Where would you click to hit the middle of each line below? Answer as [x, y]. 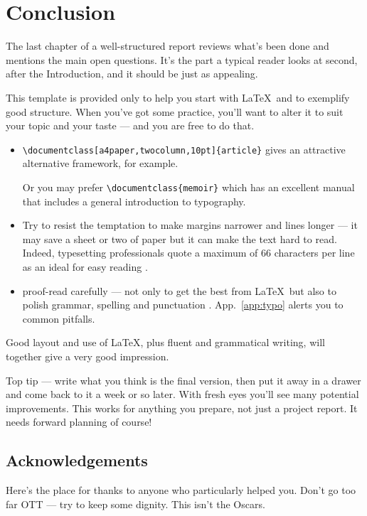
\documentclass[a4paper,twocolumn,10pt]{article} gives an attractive [184, 149]
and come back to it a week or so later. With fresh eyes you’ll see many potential [182, 394]
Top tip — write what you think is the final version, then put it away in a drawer [183, 380]
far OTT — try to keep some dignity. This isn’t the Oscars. [135, 504]
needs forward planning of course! [79, 422]
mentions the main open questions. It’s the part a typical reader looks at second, [182, 59]
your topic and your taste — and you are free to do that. [130, 125]
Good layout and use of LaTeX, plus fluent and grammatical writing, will [165, 342]
